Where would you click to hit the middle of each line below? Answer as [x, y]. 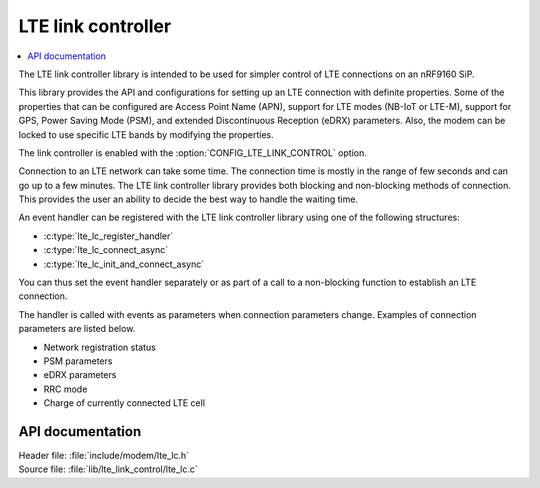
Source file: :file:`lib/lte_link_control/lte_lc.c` [108, 469]
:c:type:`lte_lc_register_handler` [108, 236]
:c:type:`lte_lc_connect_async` [106, 250]
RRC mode [65, 389]
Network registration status [100, 347]
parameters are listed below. [77, 329]
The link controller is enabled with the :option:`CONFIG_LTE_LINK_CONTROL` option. [192, 152]
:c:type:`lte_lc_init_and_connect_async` [124, 264]
